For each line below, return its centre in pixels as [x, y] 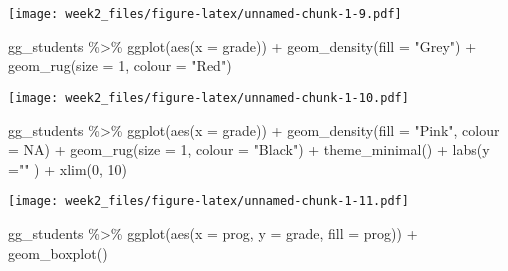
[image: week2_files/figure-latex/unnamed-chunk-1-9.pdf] [205, 14]
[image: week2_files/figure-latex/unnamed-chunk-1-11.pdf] [208, 201]
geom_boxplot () [58, 252]
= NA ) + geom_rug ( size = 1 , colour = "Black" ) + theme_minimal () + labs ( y [249, 149]
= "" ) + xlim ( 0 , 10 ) [68, 168]
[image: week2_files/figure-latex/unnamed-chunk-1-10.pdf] [208, 97]
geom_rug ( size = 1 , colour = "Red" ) [120, 65]
